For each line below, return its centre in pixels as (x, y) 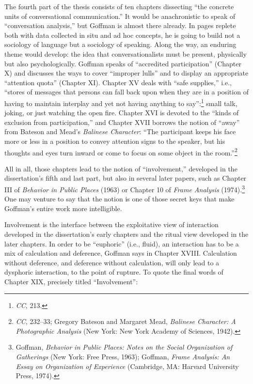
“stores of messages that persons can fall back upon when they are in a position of (126, 92)
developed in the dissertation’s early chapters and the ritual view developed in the (126, 234)
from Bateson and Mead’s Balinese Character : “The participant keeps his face (120, 131)
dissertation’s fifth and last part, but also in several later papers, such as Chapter (126, 178)
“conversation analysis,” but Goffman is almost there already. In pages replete (120, 25)
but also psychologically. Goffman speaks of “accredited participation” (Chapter (123, 63)
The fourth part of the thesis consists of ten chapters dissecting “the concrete (119, 6)
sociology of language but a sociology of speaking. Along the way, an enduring (120, 44)
